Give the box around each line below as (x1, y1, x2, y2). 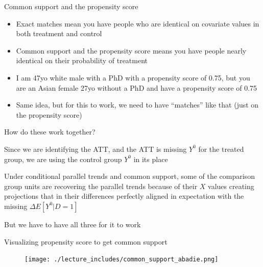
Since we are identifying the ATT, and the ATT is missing (4, 143, 187, 154)
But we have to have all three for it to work (4, 219, 141, 229)
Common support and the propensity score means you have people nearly (16, 45, 247, 56)
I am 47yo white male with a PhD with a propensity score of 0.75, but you (16, 72, 250, 83)
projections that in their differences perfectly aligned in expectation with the (4, 191, 244, 201)
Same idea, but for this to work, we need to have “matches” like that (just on (16, 99, 259, 110)
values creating (208, 180, 254, 191)
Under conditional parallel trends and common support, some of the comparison (4, 171, 255, 181)
